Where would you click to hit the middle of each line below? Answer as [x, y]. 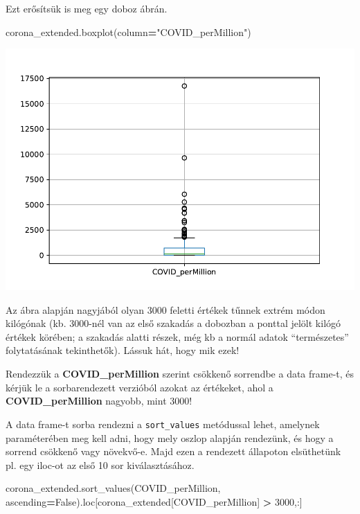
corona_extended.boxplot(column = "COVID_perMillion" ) [128, 32]
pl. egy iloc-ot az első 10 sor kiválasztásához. [100, 464]
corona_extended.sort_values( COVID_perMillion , [113, 488]
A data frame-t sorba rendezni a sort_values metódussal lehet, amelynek [163, 424]
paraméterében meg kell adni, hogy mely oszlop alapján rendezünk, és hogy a [170, 437]
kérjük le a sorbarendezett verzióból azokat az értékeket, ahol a [139, 387]
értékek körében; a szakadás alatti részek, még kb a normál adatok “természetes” [177, 336]
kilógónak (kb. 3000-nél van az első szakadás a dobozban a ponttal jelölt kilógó [173, 323]
